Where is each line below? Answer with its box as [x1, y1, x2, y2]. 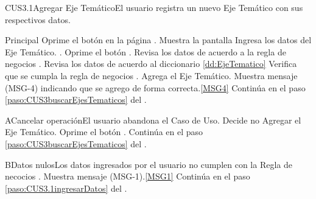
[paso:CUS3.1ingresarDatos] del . [5, 181, 127, 194]
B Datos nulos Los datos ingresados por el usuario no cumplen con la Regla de [5, 158, 292, 170]
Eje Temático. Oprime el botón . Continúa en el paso [5, 125, 203, 138]
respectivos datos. [5, 13, 71, 26]
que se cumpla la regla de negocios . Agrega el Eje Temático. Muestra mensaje [5, 69, 298, 82]
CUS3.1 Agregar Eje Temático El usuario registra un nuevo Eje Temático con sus [5, 1, 303, 13]
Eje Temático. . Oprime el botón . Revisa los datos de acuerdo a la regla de [5, 45, 286, 58]
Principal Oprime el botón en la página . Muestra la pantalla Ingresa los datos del [5, 33, 312, 46]
